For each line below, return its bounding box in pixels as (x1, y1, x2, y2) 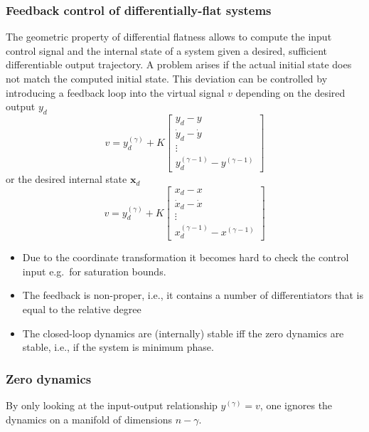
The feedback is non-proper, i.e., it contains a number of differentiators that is (22, 288, 364, 302)
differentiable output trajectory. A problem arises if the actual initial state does (6, 57, 352, 72)
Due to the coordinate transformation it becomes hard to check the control (22, 250, 349, 265)
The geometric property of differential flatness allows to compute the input (6, 29, 332, 44)
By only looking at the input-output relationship (6, 398, 218, 413)
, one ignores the (260, 398, 333, 413)
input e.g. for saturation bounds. (22, 263, 166, 278)
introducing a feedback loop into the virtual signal (6, 85, 225, 100)
